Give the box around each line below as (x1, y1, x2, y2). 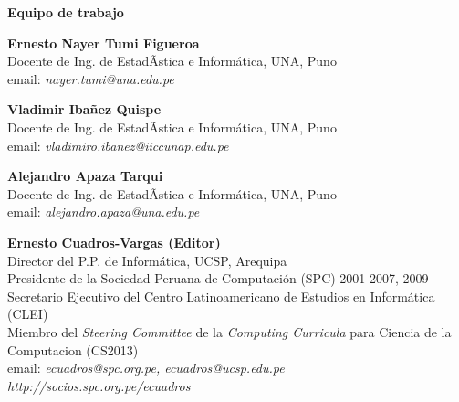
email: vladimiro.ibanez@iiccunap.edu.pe (7, 135, 229, 154)
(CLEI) (7, 304, 48, 323)
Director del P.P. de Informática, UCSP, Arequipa (7, 250, 287, 270)
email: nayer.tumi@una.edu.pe (7, 69, 174, 88)
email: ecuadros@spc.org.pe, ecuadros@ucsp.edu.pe (7, 358, 285, 377)
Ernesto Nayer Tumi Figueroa (7, 33, 200, 52)
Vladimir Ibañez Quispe (7, 100, 162, 119)
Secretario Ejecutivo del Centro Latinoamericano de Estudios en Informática (7, 286, 435, 305)
